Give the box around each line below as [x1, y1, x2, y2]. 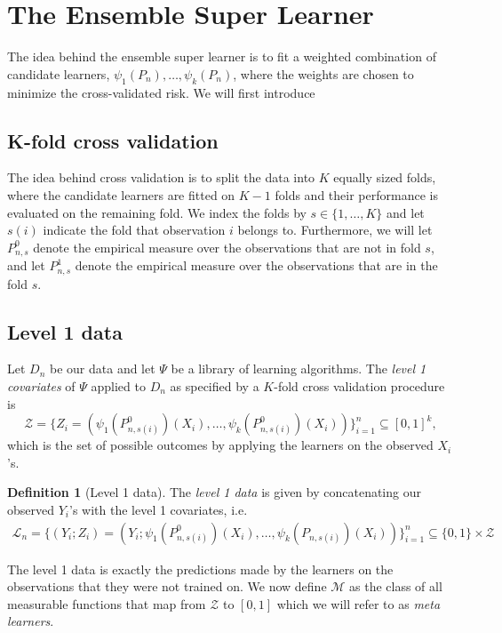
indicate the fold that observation [43, 220, 226, 239]
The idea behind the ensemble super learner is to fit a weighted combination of [7, 47, 436, 66]
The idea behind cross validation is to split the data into [7, 168, 315, 187]
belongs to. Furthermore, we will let [237, 220, 433, 239]
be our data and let [50, 359, 155, 378]
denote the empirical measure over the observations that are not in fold [33, 237, 421, 256]
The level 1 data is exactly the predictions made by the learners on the [7, 559, 394, 578]
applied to [91, 376, 146, 395]
